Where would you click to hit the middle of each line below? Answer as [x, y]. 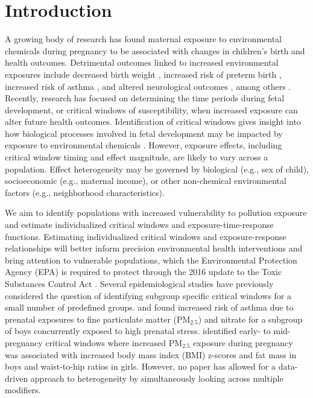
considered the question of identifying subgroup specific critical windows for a [148, 295]
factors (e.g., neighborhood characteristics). [85, 192]
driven [17, 378]
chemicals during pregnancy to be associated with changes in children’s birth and [155, 50]
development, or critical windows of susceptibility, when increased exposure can [151, 109]
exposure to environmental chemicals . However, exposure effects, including [144, 145]
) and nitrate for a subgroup [250, 319]
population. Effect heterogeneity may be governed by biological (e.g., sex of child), [157, 169]
